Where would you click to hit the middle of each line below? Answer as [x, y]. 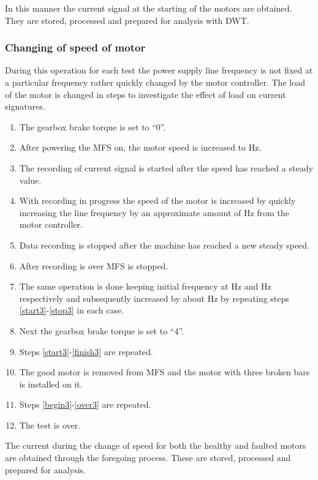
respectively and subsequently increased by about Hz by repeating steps [154, 298]
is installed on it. [51, 384]
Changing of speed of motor [75, 47]
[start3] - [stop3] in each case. [72, 310]
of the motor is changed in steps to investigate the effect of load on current [146, 94]
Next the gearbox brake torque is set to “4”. [101, 330]
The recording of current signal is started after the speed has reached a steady [166, 167]
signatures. [25, 106]
